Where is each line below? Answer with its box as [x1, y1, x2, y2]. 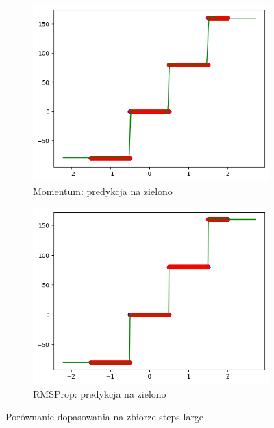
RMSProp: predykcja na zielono [33, 386, 166, 401]
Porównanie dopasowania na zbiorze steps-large [5, 409, 204, 424]
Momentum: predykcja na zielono [33, 184, 173, 199]
